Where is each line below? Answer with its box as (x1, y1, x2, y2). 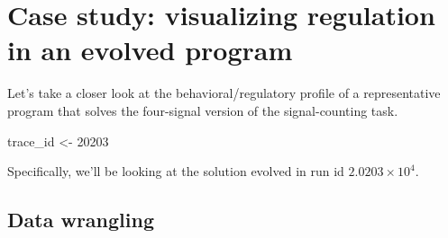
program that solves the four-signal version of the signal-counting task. (7, 101, 398, 119)
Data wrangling (7, 206, 154, 234)
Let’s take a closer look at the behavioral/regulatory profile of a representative (7, 84, 441, 102)
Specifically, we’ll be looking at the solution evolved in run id (7, 162, 344, 181)
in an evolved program (7, 31, 293, 68)
